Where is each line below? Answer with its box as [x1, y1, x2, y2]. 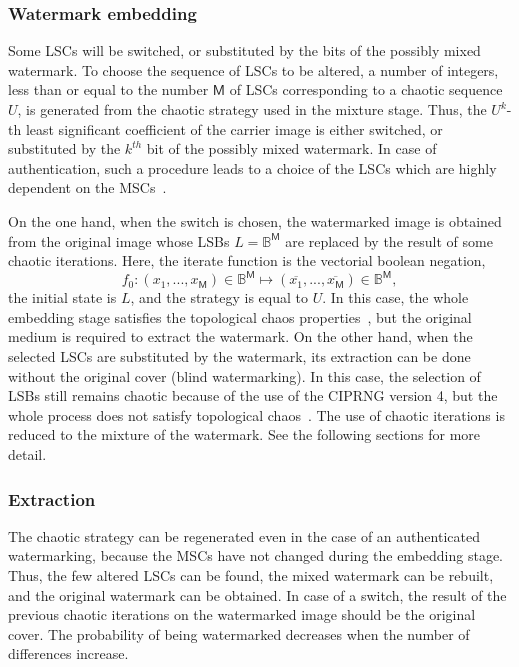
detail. [8, 444, 47, 464]
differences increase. [8, 643, 129, 664]
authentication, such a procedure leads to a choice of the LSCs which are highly [8, 157, 497, 178]
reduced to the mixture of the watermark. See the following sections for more [8, 424, 481, 445]
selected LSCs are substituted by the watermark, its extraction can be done [8, 346, 471, 367]
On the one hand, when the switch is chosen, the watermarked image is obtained [8, 210, 502, 231]
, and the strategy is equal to [130, 287, 309, 308]
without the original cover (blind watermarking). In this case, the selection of [8, 365, 481, 386]
